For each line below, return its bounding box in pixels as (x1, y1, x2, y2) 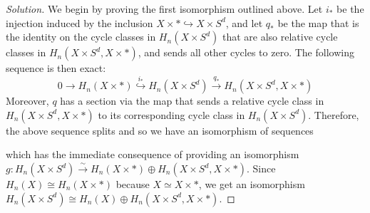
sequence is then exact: (6, 61, 106, 76)
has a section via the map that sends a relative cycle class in (60, 93, 324, 108)
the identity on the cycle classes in (6, 29, 156, 44)
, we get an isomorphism (198, 177, 305, 191)
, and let (225, 15, 263, 30)
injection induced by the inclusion (6, 15, 153, 30)
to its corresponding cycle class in (98, 107, 245, 122)
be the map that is (277, 15, 359, 30)
